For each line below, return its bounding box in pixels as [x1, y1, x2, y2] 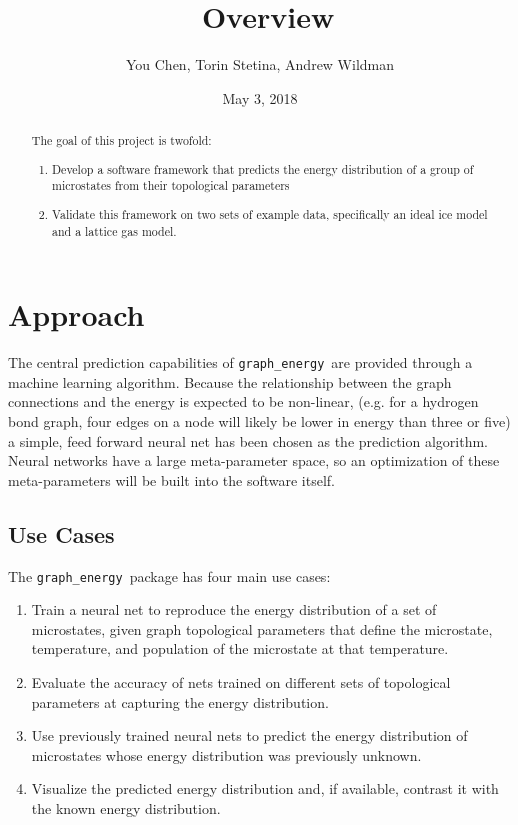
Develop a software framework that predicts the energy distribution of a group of [52, 160, 474, 177]
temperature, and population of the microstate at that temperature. [31, 638, 449, 659]
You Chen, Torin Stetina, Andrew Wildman [125, 54, 395, 75]
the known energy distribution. [31, 797, 221, 818]
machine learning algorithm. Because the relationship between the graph [8, 371, 452, 392]
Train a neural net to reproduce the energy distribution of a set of [31, 599, 437, 620]
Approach [8, 294, 145, 335]
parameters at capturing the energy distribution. [31, 691, 329, 712]
